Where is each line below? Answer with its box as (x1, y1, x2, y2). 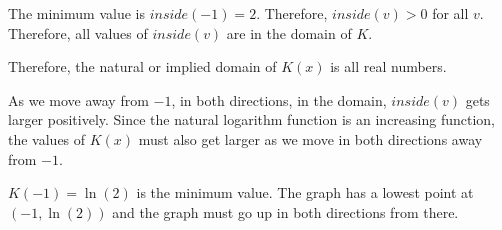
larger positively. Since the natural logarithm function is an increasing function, (8, 109, 496, 130)
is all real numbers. (330, 56, 447, 77)
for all (432, 3, 469, 23)
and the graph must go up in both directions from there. (112, 201, 459, 222)
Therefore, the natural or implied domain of (8, 56, 277, 77)
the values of (8, 128, 86, 149)
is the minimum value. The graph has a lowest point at (136, 182, 474, 203)
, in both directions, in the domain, (171, 89, 387, 110)
